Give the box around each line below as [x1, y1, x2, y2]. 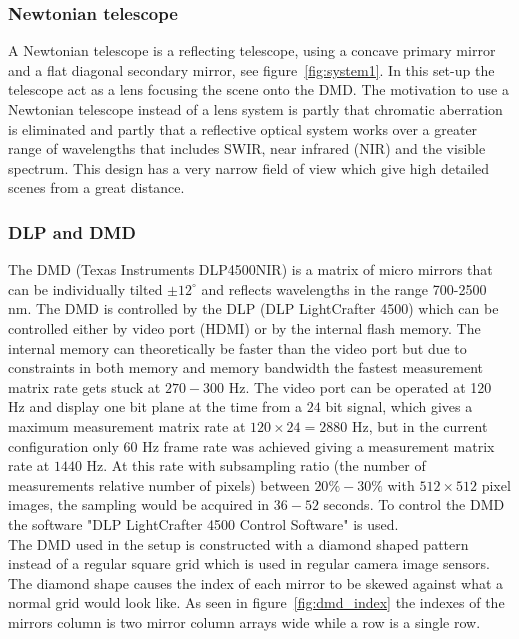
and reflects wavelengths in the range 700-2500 [201, 278, 487, 299]
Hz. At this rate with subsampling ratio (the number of [86, 455, 426, 476]
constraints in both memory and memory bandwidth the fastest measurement [8, 357, 483, 378]
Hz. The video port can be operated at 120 [228, 376, 492, 397]
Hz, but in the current [351, 415, 488, 436]
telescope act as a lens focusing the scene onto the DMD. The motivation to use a [8, 79, 509, 100]
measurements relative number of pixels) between [8, 474, 310, 495]
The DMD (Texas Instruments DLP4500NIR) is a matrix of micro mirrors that [8, 259, 493, 280]
